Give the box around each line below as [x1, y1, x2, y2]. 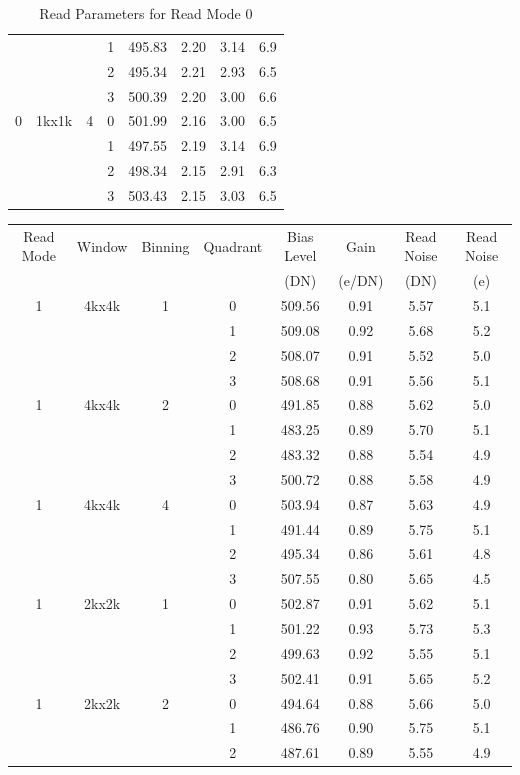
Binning [141, 235, 190, 256]
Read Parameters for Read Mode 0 [39, 3, 253, 23]
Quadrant [203, 235, 263, 256]
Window [76, 235, 128, 256]
